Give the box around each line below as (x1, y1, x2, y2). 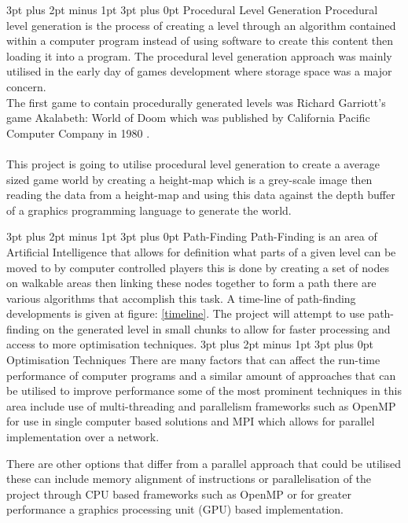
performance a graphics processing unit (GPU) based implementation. (6, 501, 344, 517)
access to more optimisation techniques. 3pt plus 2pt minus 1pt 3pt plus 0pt (6, 336, 373, 352)
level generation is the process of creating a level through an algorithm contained (6, 17, 396, 33)
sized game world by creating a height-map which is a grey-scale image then (6, 171, 373, 187)
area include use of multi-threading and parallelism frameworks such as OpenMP (6, 397, 396, 414)
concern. (6, 78, 46, 94)
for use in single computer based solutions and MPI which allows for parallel (6, 413, 375, 429)
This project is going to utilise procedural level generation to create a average (6, 155, 380, 171)
